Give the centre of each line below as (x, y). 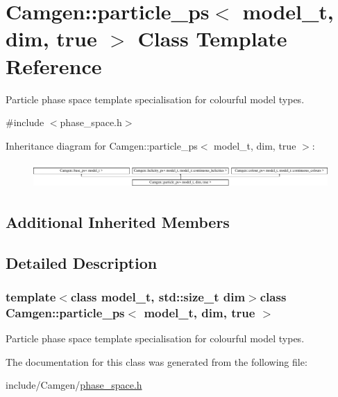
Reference (54, 65)
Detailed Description (82, 262)
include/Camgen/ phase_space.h (74, 385)
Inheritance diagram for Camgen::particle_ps (102, 145)
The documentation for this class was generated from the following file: (157, 361)
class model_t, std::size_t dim (158, 297)
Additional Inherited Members (118, 221)
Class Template (212, 38)
